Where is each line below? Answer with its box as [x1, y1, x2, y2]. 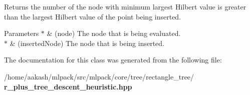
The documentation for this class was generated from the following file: [4, 54, 222, 65]
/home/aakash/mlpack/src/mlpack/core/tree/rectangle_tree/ [4, 71, 194, 81]
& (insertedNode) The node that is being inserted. [10, 37, 164, 48]
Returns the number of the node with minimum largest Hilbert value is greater [4, 1, 246, 11]
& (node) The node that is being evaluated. [47, 28, 181, 38]
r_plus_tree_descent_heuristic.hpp [4, 81, 132, 91]
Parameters [4, 28, 39, 38]
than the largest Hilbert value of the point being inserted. [4, 11, 181, 21]
